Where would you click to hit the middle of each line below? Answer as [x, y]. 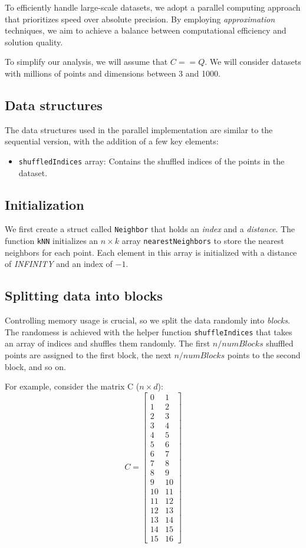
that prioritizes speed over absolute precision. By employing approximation [140, 19]
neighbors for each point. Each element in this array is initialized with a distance [151, 252]
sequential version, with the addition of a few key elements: [112, 141]
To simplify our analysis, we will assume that [86, 62]
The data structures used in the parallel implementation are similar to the [139, 129]
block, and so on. [35, 366]
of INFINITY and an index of [59, 264]
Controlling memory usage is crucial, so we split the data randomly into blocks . [147, 320]
